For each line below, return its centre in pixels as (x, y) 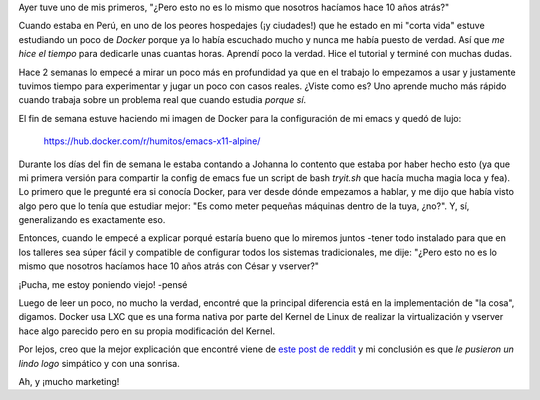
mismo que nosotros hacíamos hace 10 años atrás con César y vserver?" (169, 266)
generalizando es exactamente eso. (92, 220)
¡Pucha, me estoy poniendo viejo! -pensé (103, 284)
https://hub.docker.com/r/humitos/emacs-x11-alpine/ (152, 141)
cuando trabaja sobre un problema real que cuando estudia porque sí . (162, 100)
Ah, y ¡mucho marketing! (69, 381)
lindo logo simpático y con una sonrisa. (99, 363)
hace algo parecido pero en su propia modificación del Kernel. (146, 331)
